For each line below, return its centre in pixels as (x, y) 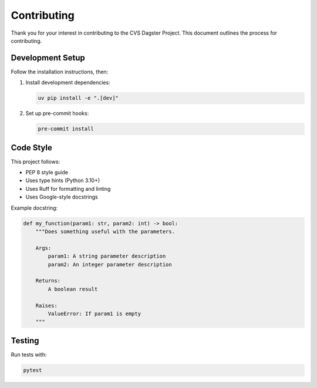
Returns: (48, 281)
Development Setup (48, 58)
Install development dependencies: (68, 83)
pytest (33, 370)
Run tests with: (29, 355)
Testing (25, 340)
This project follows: (36, 161)
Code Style (31, 148)
